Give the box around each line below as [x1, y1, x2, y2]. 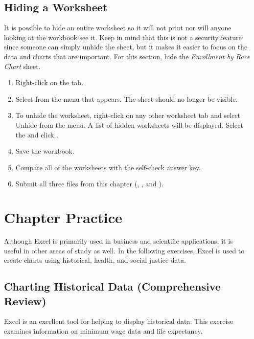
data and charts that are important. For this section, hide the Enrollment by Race [4, 51, 250, 61]
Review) [4, 293, 46, 308]
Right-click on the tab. [15, 77, 84, 88]
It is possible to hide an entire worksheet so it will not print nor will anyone [4, 23, 231, 33]
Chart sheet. [4, 61, 41, 71]
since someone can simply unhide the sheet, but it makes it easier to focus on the [4, 42, 248, 52]
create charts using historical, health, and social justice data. [4, 255, 186, 265]
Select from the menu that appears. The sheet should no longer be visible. [15, 93, 238, 104]
